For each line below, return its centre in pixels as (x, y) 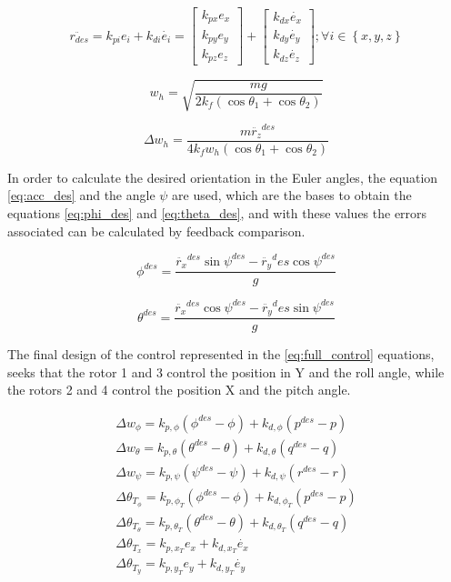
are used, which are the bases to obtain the (292, 195)
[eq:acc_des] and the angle (81, 195)
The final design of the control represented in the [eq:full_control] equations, (221, 354)
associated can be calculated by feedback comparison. (156, 231)
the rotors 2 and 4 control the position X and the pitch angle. (179, 390)
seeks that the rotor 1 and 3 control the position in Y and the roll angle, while (226, 371)
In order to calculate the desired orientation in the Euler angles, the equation (223, 177)
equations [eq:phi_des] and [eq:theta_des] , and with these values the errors (217, 212)
